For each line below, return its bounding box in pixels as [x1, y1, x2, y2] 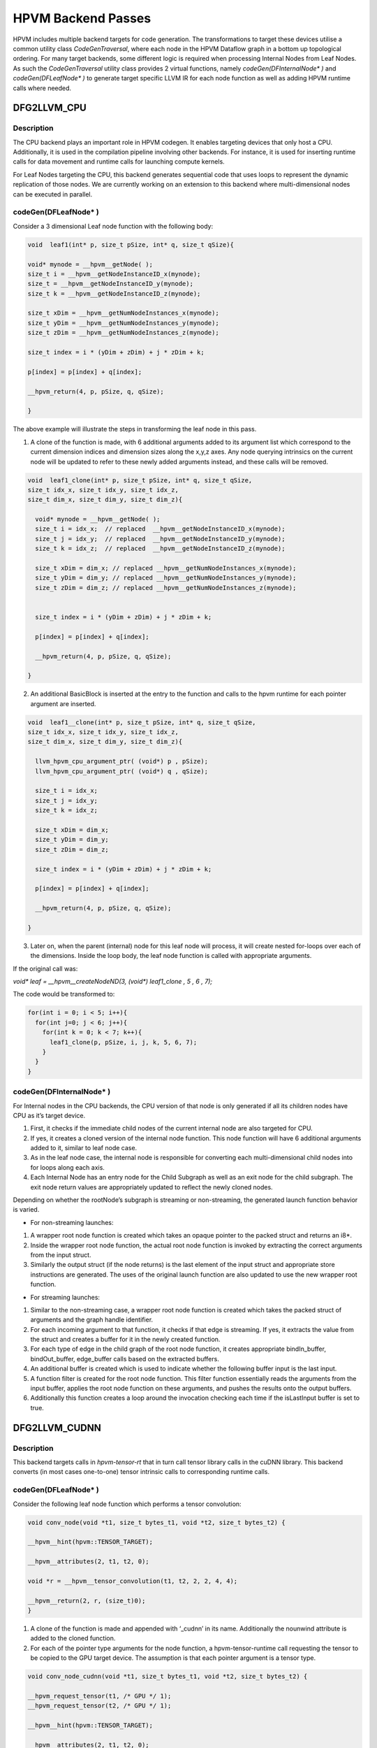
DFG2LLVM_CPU [13, 102, 87, 114]
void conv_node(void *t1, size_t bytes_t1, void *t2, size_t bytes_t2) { [27, 1518, 286, 1526]
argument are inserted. [30, 699, 96, 708]
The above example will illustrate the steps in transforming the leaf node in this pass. [13, 425, 257, 434]
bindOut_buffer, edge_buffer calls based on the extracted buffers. [30, 1354, 219, 1363]
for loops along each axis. [30, 1163, 105, 1171]
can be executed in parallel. [13, 189, 93, 199]
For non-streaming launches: [30, 1218, 114, 1226]
